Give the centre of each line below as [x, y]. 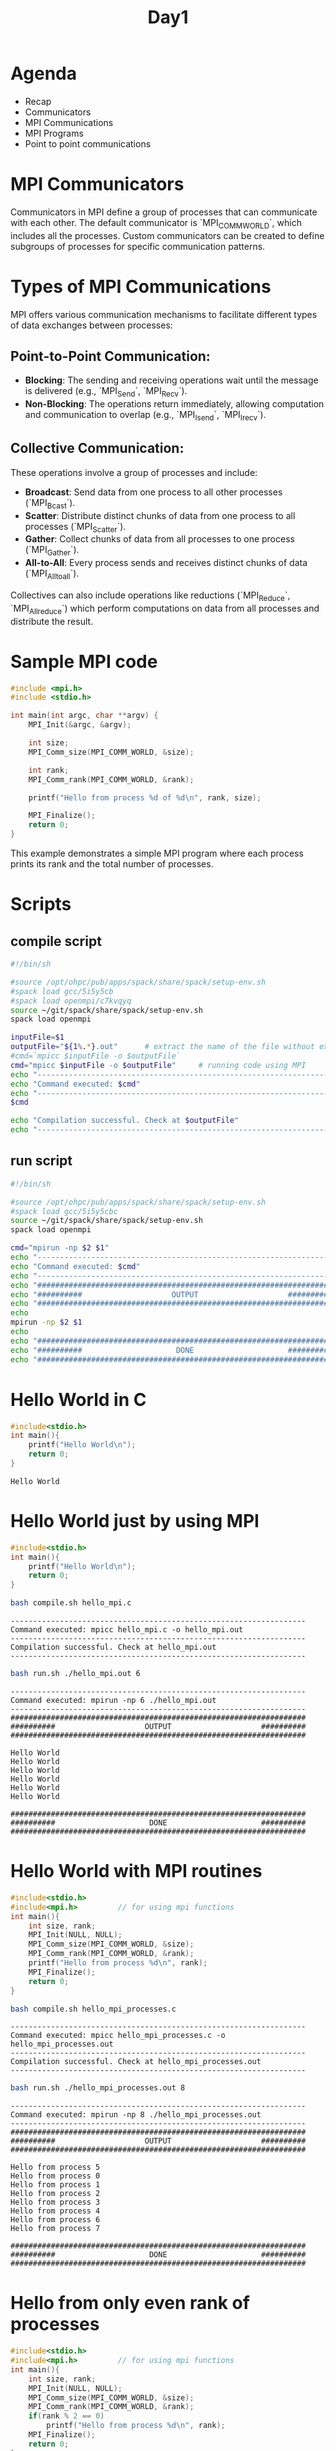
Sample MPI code [84, 661]
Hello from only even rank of [130, 2303]
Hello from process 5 [55, 2167]
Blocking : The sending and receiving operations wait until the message [171, 380]
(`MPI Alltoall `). [52, 574]
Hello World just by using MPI [135, 1521]
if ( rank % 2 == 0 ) [66, 2416]
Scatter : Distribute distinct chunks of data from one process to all [160, 515]
